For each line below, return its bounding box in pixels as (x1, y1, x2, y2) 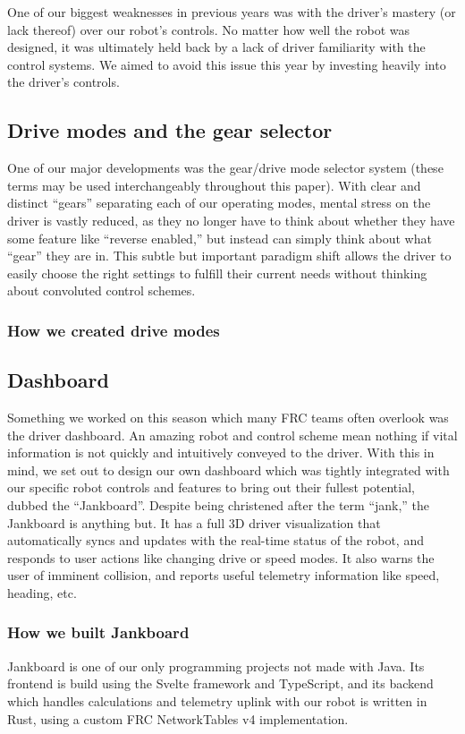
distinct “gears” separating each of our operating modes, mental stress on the (7, 193, 431, 212)
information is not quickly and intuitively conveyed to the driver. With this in (7, 443, 435, 462)
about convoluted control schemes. (7, 281, 196, 300)
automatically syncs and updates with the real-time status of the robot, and (7, 531, 424, 550)
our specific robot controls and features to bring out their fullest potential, (7, 478, 415, 497)
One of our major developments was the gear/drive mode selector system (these (7, 158, 444, 177)
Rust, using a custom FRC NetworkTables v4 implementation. (7, 709, 349, 728)
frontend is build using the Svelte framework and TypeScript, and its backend (7, 674, 434, 693)
